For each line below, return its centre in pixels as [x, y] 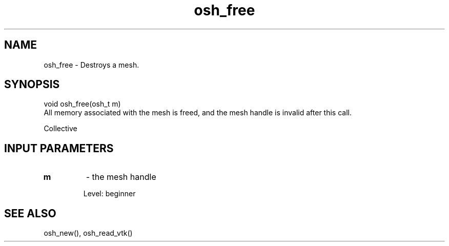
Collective [60, 129]
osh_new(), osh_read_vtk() [88, 233]
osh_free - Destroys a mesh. [91, 65]
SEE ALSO [30, 213]
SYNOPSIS [32, 85]
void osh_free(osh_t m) [82, 104]
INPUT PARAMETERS [59, 148]
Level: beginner [109, 194]
